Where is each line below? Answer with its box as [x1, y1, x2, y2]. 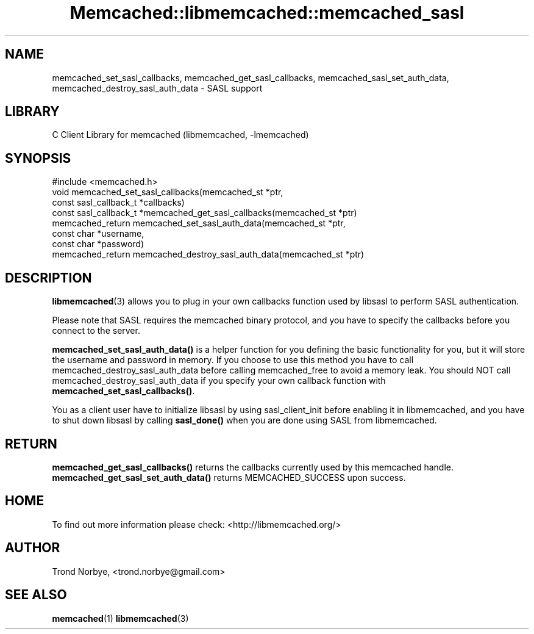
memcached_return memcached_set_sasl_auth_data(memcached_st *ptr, [52, 218, 346, 229]
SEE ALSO [5, 587, 67, 603]
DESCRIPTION [5, 270, 92, 286]
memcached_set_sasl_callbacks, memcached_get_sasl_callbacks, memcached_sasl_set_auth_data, [52, 72, 449, 83]
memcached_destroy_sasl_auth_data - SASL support [52, 82, 263, 93]
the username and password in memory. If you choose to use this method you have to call [52, 355, 414, 366]
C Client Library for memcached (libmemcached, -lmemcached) [52, 129, 309, 140]
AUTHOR [5, 540, 60, 556]
